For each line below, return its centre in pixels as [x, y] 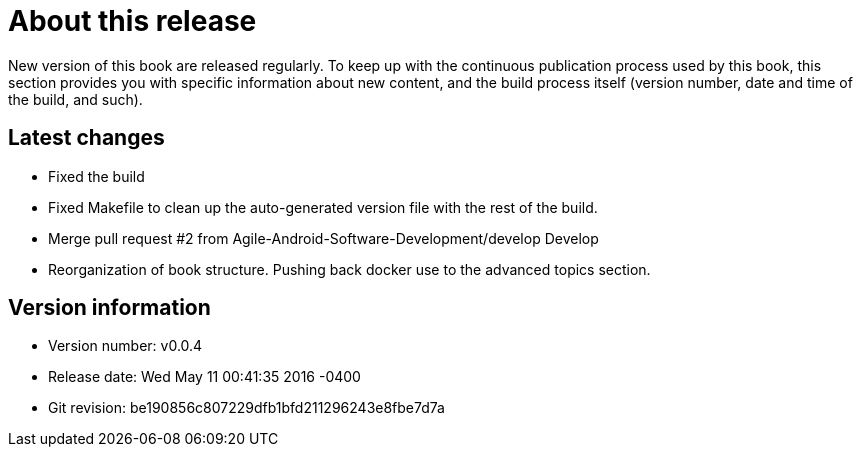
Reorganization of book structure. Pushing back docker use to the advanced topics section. [349, 269]
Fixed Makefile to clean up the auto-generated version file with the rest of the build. [323, 207]
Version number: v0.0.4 [125, 346]
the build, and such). [75, 99]
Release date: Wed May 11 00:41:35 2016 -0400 [204, 377]
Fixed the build [96, 176]
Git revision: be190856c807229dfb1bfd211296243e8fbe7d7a [246, 408]
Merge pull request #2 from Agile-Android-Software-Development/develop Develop [323, 238]
